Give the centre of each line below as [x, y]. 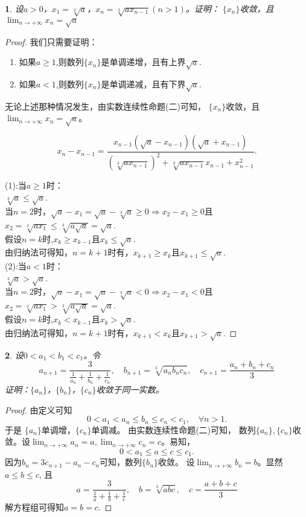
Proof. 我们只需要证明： [51, 41]
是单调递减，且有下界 [143, 83]
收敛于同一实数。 [130, 389]
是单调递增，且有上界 [143, 62]
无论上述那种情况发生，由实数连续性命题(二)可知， [105, 106]
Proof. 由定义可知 [39, 409]
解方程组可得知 [34, 507]
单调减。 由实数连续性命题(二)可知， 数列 [174, 429]
